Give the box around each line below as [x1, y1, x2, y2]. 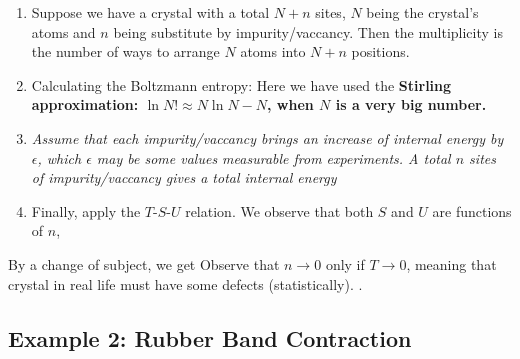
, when [267, 94, 314, 115]
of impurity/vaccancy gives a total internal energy [31, 167, 337, 188]
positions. [351, 41, 410, 62]
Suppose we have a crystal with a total [31, 2, 270, 22]
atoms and [31, 21, 96, 42]
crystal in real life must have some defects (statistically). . [8, 273, 363, 294]
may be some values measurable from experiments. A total [96, 147, 451, 168]
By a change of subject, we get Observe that [8, 253, 280, 274]
